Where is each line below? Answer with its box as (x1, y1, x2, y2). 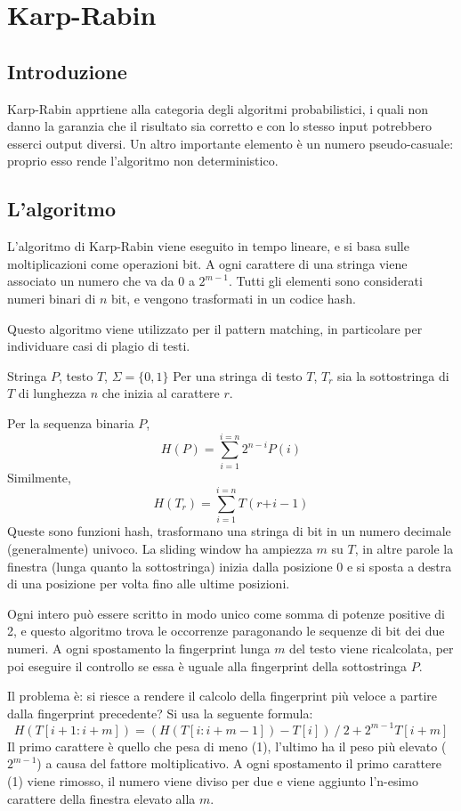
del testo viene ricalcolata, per (289, 638, 454, 657)
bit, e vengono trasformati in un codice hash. (111, 288, 356, 307)
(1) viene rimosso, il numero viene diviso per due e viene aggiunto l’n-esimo (7, 771, 419, 790)
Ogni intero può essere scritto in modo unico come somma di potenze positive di (7, 604, 446, 622)
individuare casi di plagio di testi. (7, 337, 190, 355)
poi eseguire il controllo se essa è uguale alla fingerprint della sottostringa (7, 656, 408, 675)
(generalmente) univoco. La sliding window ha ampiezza (7, 539, 312, 557)
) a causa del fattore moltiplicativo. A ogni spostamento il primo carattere (36, 754, 441, 773)
